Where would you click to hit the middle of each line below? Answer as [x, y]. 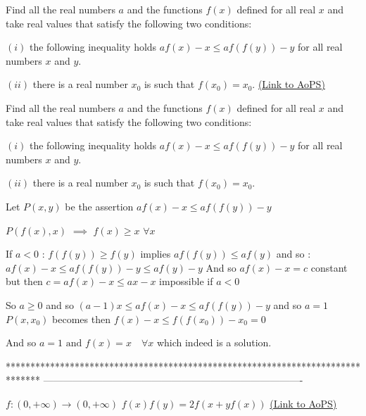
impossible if [186, 281]
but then [24, 281]
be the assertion [99, 206]
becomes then [81, 319]
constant [329, 267]
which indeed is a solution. [214, 342]
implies [156, 254]
